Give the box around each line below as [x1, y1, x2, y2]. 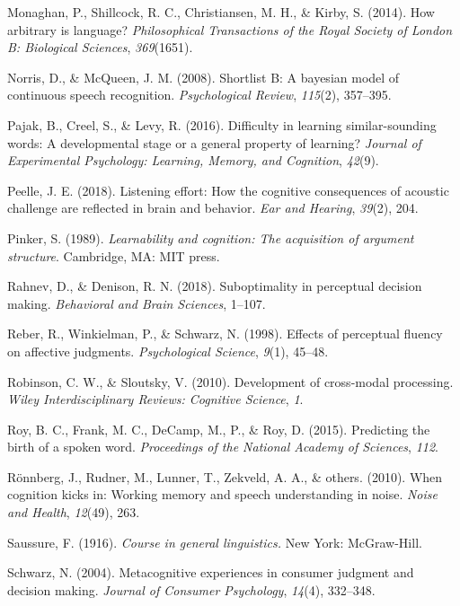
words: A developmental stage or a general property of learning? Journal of [7, 133, 421, 152]
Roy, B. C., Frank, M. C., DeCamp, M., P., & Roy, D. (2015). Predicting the [7, 419, 430, 438]
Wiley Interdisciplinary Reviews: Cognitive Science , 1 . [7, 390, 304, 408]
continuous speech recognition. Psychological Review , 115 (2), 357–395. [7, 85, 392, 104]
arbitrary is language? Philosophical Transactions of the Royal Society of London [7, 20, 453, 39]
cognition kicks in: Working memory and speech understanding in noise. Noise [7, 485, 438, 504]
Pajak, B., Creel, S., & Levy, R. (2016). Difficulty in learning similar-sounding [7, 115, 437, 134]
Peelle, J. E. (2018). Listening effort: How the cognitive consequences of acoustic [7, 180, 449, 199]
